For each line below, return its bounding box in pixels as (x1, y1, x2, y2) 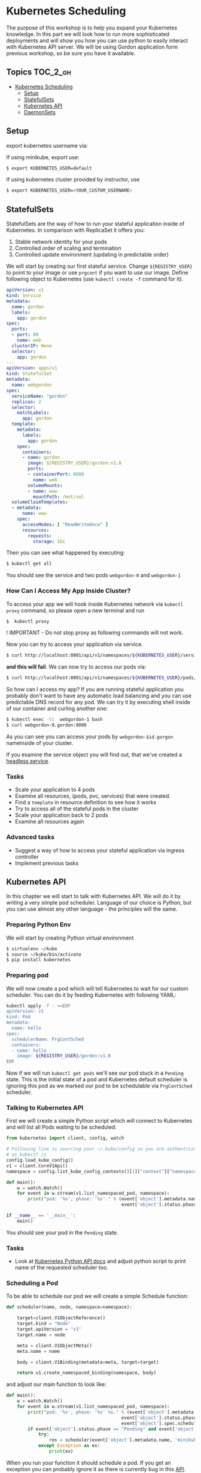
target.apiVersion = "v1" (17, 1326, 82, 1332)
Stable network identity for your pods (14, 238, 108, 246)
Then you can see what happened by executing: (6, 549, 125, 556)
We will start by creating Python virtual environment (6, 934, 134, 941)
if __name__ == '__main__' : (6, 1212, 77, 1219)
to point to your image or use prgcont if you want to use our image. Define (6, 269, 188, 276)
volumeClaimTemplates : (11, 499, 68, 505)
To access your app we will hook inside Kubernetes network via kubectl (6, 600, 184, 607)
